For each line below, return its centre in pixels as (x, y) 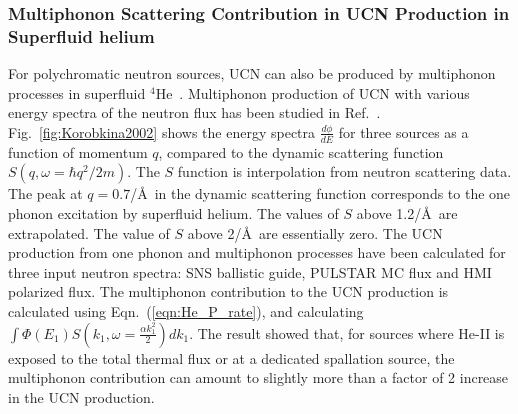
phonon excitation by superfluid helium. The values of (173, 212)
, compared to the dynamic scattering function (301, 151)
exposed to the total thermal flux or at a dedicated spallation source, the (231, 357)
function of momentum (78, 151)
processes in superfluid (77, 92)
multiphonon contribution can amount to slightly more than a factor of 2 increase (258, 377)
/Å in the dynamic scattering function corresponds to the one (320, 193)
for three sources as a (403, 131)
